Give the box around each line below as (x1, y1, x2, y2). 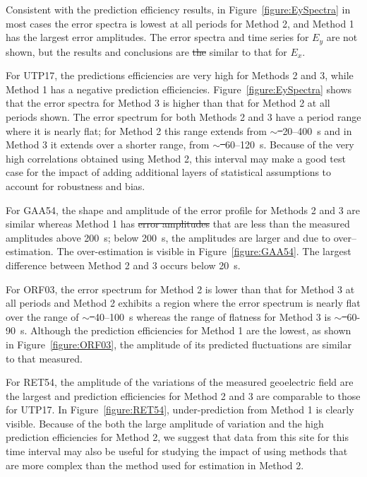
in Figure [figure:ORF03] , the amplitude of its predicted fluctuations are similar (6, 336, 351, 351)
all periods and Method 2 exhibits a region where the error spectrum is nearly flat (6, 295, 361, 310)
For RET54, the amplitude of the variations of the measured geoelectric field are (6, 375, 354, 389)
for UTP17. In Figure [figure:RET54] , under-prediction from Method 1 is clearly (6, 402, 354, 417)
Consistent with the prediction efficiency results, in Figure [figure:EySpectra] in (6, 2, 351, 16)
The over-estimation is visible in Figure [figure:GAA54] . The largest (56, 244, 351, 259)
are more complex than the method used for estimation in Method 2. (6, 457, 304, 472)
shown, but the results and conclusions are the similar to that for (6, 44, 287, 59)
